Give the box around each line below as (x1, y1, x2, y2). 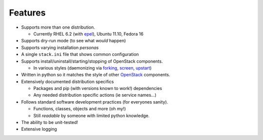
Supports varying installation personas (21, 44, 99, 51)
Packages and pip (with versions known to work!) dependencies (33, 86, 163, 91)
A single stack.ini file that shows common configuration (21, 52, 139, 57)
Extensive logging (21, 126, 57, 132)
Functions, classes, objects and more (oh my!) (33, 106, 126, 112)
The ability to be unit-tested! (21, 120, 78, 125)
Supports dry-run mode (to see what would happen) (21, 38, 126, 44)
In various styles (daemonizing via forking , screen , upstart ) (33, 65, 152, 70)
